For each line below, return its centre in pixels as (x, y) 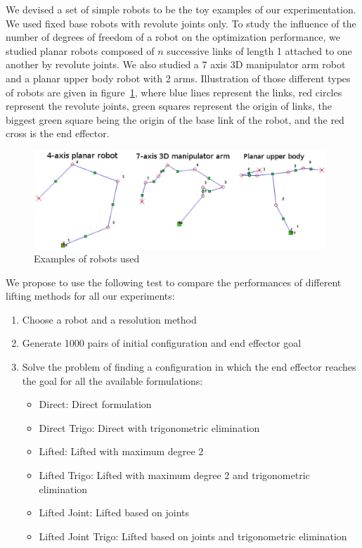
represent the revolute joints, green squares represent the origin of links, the (169, 106)
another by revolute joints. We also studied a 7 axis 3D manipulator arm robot (176, 64)
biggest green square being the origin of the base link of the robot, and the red (175, 119)
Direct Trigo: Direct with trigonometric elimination (149, 427)
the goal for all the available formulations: (112, 380)
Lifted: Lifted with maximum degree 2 (121, 451)
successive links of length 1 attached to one (259, 50)
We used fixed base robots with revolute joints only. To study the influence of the (181, 23)
